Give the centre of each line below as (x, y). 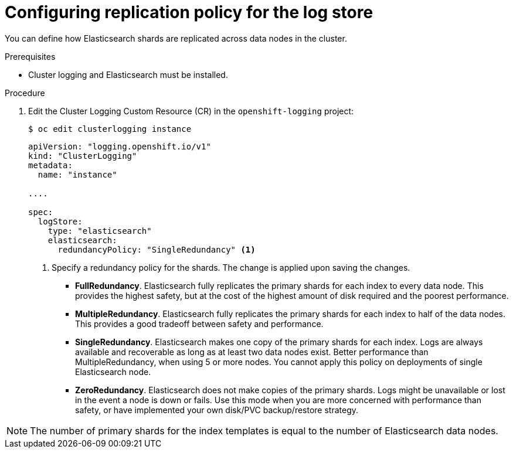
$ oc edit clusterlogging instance (110, 129)
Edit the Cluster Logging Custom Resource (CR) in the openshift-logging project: (191, 111)
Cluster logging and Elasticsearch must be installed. (128, 74)
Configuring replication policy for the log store (189, 12)
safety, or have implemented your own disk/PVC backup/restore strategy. (217, 410)
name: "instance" (77, 174)
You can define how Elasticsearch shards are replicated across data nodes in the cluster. (176, 38)
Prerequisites (30, 56)
